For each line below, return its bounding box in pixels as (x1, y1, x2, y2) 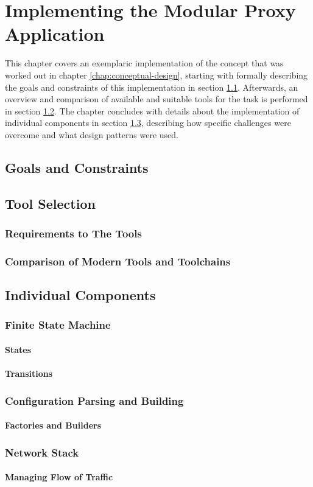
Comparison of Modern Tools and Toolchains (5, 253, 231, 268)
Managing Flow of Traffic (5, 471, 113, 483)
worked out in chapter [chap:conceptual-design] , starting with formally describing (5, 68, 308, 81)
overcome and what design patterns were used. (5, 128, 178, 141)
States (5, 343, 32, 356)
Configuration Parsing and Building (5, 393, 184, 408)
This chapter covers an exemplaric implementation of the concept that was (5, 57, 284, 69)
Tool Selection (5, 194, 96, 212)
